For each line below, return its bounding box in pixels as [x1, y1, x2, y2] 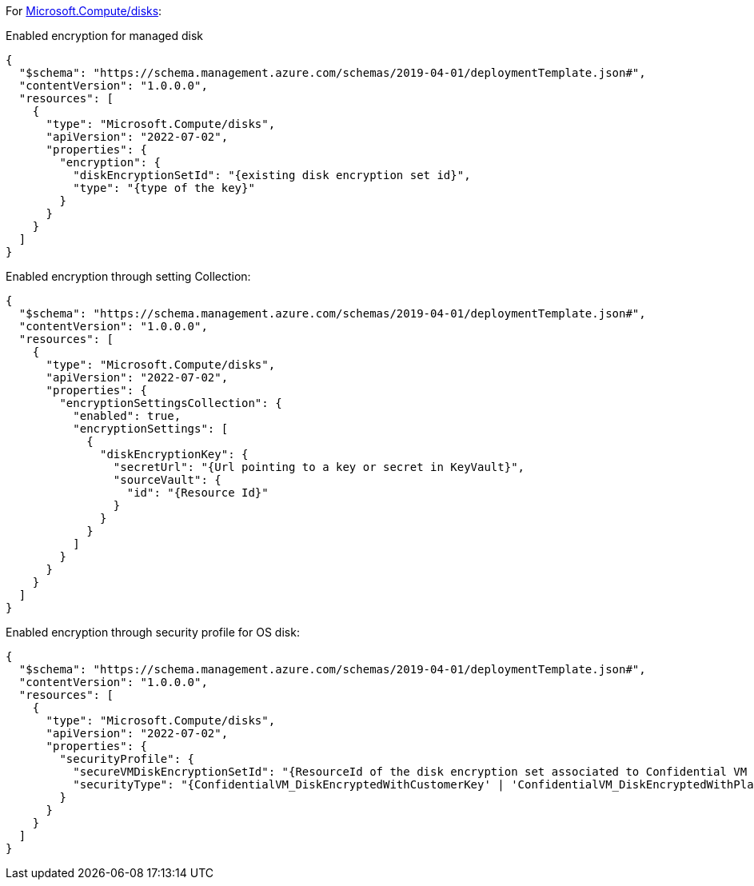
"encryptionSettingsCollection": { [59, 397, 282, 409]
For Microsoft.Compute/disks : [6, 4, 162, 18]
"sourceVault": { [113, 473, 221, 486]
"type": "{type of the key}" [73, 182, 255, 194]
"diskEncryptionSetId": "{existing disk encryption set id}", [73, 169, 471, 182]
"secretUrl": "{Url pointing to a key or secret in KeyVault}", [113, 461, 525, 473]
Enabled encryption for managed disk [6, 29, 204, 42]
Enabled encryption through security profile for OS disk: [6, 625, 300, 639]
